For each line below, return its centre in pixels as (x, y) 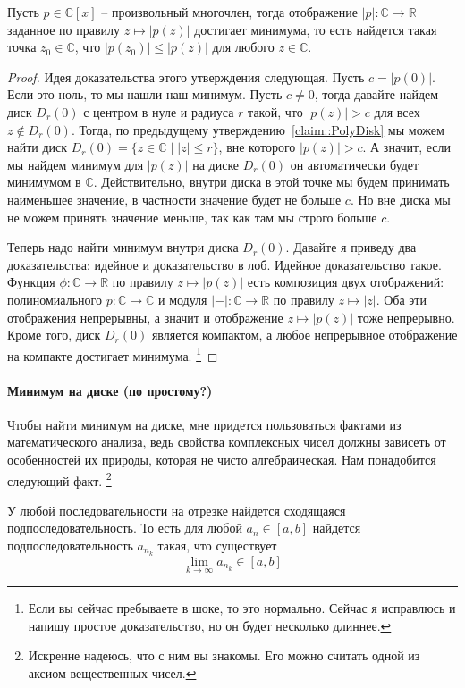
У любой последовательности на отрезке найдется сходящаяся (177, 510)
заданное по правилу (64, 29)
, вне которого (257, 147)
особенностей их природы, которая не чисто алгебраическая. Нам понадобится (222, 459)
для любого (243, 47)
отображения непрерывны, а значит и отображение (145, 317)
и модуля (182, 299)
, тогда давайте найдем (376, 94)
